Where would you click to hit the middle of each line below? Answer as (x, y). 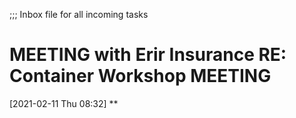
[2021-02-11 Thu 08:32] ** (64, 103)
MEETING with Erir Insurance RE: (148, 55)
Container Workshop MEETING (140, 76)
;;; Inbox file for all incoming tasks (79, 14)
